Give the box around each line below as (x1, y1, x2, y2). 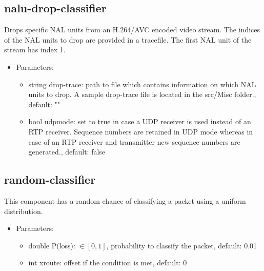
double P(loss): (28, 240, 75, 250)
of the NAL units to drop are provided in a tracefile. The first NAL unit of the (4, 34, 252, 45)
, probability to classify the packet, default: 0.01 (106, 240, 257, 250)
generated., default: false (28, 146, 106, 157)
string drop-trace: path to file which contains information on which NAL (28, 79, 256, 89)
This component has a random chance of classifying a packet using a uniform (4, 195, 246, 206)
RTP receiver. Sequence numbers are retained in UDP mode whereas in (28, 126, 253, 137)
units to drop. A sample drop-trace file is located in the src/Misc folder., (28, 89, 256, 100)
